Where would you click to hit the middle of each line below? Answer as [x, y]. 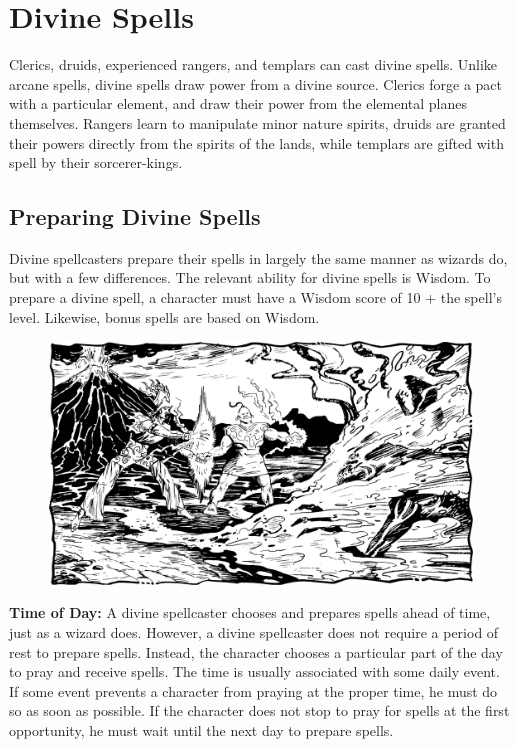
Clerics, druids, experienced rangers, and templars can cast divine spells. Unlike [253, 64]
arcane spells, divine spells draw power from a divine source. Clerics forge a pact [256, 83]
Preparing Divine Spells [135, 216]
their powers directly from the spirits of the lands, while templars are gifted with [256, 142]
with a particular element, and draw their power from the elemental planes [238, 103]
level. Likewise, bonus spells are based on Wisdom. [164, 316]
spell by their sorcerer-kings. [96, 162]
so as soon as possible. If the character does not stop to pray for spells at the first [259, 710]
